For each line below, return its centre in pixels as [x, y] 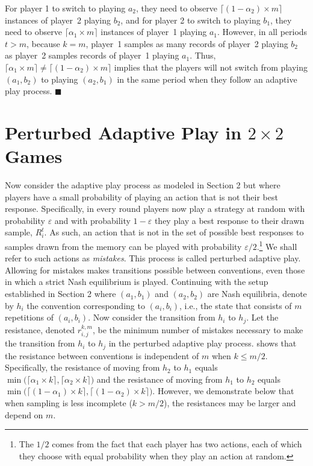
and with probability [92, 220]
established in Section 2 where [60, 294]
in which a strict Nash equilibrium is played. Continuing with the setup [137, 282]
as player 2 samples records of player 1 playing [92, 55]
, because [43, 43]
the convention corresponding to [86, 305]
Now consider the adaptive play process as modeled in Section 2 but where [143, 185]
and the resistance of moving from [160, 379]
